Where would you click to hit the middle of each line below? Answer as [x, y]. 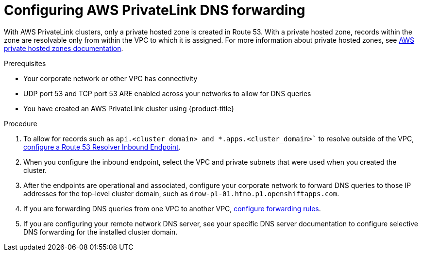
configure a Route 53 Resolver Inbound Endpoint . [102, 147]
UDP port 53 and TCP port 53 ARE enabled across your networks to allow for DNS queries [167, 93]
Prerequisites [25, 63]
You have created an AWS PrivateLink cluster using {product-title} [129, 108]
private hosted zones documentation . [64, 48]
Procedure [21, 123]
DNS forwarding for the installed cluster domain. [101, 232]
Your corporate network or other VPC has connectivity [110, 78]
